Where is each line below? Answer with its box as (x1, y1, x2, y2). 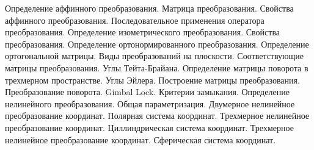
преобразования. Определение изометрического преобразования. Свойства (5, 26, 280, 38)
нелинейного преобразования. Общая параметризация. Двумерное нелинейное (5, 97, 295, 110)
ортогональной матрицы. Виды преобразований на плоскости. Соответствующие (5, 49, 304, 62)
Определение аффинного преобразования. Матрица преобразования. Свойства (5, 2, 294, 14)
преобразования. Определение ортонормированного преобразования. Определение (5, 37, 309, 50)
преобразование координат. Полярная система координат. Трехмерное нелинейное (5, 109, 310, 122)
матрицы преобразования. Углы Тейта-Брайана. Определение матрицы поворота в (5, 61, 309, 74)
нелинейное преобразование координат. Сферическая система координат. (5, 133, 276, 146)
